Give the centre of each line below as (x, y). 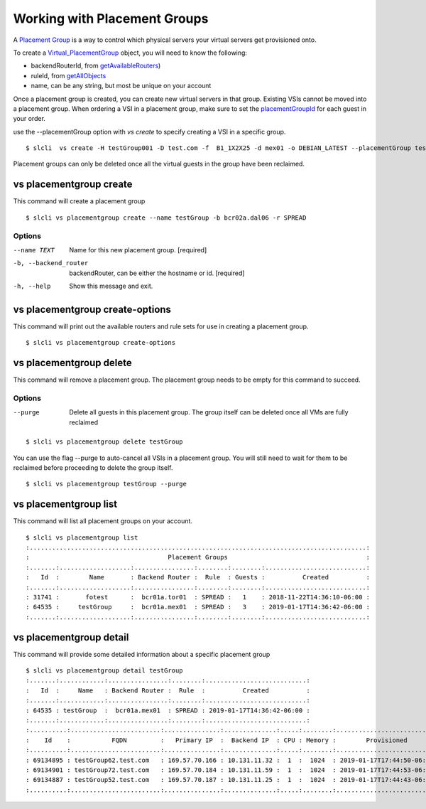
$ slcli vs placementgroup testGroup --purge (106, 484)
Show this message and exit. (111, 286)
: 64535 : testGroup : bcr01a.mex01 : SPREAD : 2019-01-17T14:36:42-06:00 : (168, 710)
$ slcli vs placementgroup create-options (101, 343)
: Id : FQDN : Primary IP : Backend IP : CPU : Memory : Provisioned (217, 740)
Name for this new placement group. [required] (138, 250)
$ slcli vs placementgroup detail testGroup (105, 671)
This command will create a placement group (79, 201)
